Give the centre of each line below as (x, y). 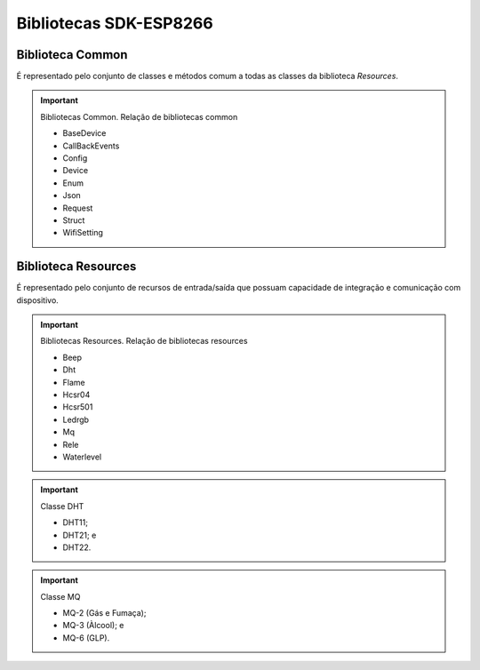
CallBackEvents (91, 146)
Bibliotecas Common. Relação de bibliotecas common (139, 116)
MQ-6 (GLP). (86, 638)
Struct (74, 220)
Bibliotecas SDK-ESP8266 (115, 23)
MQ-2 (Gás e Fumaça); (104, 613)
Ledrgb (76, 419)
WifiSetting (83, 233)
